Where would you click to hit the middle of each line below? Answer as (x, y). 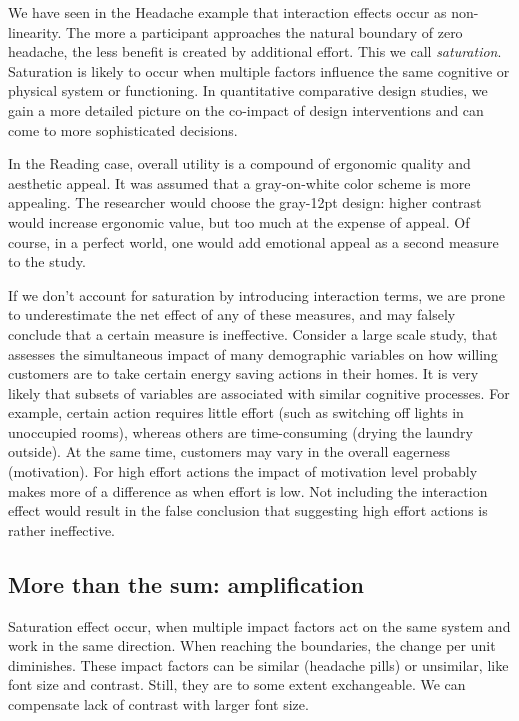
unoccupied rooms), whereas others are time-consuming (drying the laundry (240, 431)
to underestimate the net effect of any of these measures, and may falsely (232, 314)
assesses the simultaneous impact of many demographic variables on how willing (253, 353)
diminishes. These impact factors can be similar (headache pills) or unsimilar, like (258, 664)
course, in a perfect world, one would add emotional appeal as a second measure (253, 241)
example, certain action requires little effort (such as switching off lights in (236, 412)
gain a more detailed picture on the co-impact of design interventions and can (246, 109)
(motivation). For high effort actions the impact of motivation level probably (243, 471)
